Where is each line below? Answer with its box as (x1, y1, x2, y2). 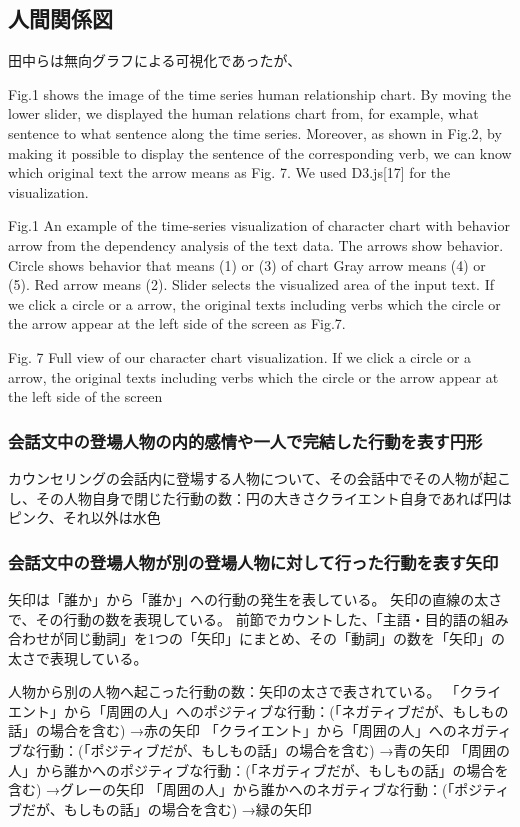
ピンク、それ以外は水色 (8, 507, 161, 528)
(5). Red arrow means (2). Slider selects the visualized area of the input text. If (8, 274, 494, 295)
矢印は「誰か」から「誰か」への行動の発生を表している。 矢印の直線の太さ (8, 588, 503, 609)
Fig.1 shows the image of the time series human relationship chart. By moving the (8, 83, 511, 104)
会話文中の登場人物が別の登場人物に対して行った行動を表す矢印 (8, 549, 499, 574)
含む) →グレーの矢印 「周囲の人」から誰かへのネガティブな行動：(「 (8, 779, 455, 800)
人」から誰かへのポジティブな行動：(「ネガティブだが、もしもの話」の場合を (8, 759, 509, 780)
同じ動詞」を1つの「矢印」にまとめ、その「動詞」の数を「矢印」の (63, 628, 505, 649)
